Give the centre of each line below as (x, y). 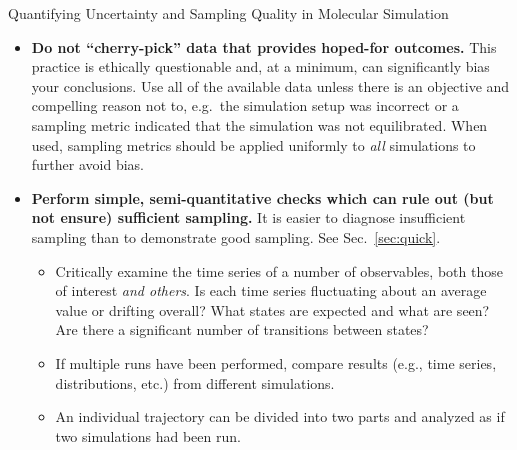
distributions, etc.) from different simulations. (195, 382)
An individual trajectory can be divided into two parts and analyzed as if (280, 416)
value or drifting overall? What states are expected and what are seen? (272, 309)
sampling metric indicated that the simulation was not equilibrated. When (259, 124)
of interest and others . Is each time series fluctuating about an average (271, 290)
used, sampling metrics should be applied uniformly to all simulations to (253, 144)
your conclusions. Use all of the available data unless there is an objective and (270, 85)
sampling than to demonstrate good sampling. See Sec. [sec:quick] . (236, 236)
